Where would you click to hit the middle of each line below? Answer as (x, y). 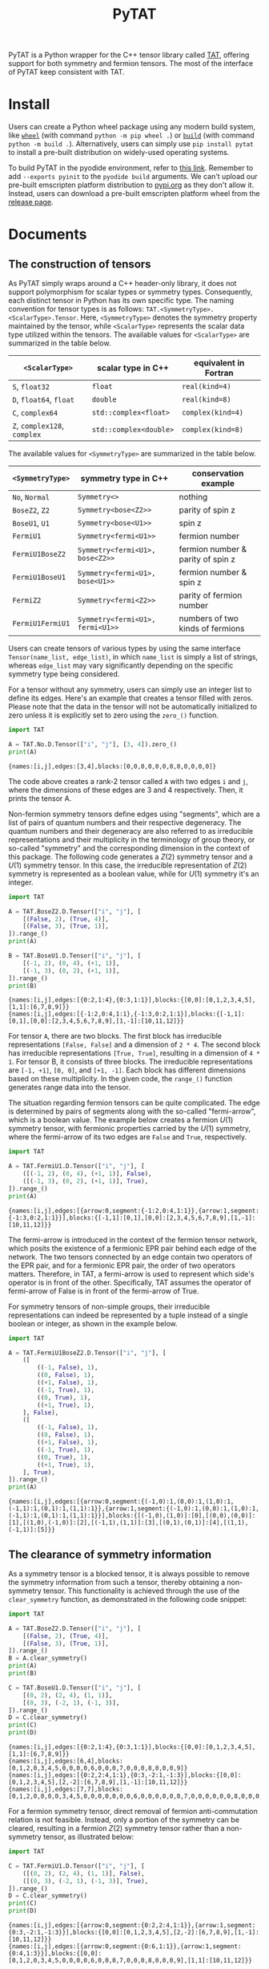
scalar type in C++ (133, 368)
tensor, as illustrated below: (88, 1837)
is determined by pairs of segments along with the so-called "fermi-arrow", (132, 1111)
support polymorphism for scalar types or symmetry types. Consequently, (130, 292)
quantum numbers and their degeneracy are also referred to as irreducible (131, 831)
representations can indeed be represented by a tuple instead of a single (128, 1315)
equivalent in (219, 363)
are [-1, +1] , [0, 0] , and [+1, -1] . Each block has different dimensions (127, 1070)
